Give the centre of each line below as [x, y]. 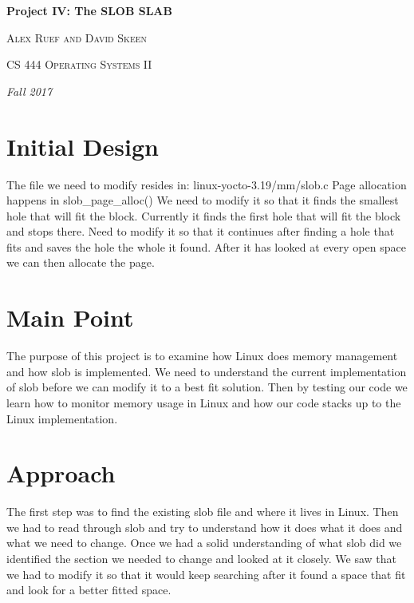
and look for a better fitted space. [89, 590]
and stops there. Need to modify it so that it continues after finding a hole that [201, 231]
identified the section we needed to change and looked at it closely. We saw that [202, 559]
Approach [61, 473]
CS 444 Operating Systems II [79, 64]
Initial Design [83, 146]
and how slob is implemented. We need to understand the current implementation [207, 371]
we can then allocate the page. [81, 262]
